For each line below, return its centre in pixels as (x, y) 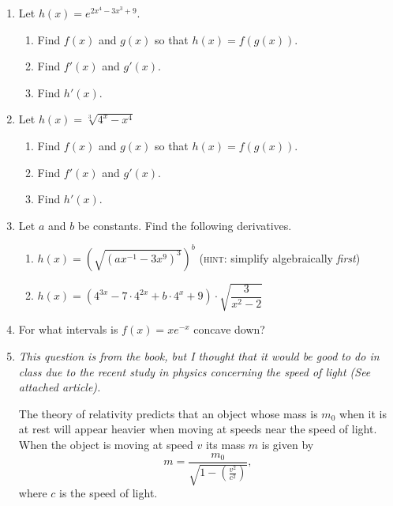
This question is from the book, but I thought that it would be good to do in (199, 355)
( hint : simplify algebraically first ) (280, 257)
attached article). (60, 387)
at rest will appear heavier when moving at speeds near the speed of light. (198, 429)
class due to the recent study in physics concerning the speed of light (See (195, 371)
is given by (288, 444)
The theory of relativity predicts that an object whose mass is (168, 413)
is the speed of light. (109, 493)
